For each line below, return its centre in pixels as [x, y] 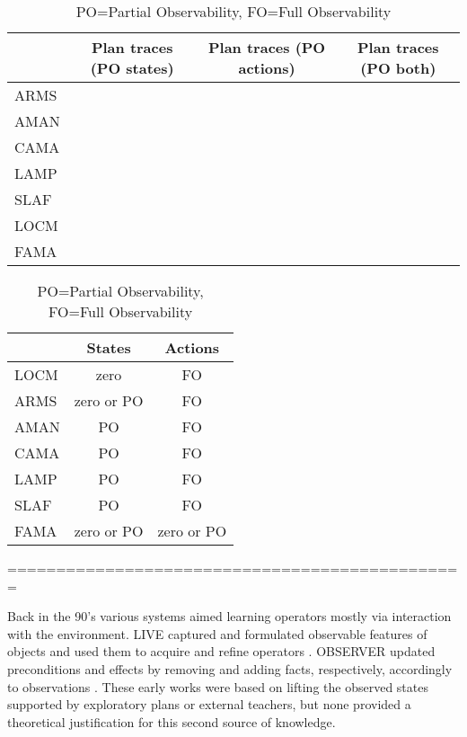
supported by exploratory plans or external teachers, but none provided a [209, 704]
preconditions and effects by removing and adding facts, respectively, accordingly [230, 668]
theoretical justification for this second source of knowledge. [172, 721]
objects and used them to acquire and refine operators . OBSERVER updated [221, 651]
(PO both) [398, 68]
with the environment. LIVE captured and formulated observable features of [217, 633]
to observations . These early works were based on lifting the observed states [218, 686]
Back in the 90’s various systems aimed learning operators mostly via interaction [229, 616]
